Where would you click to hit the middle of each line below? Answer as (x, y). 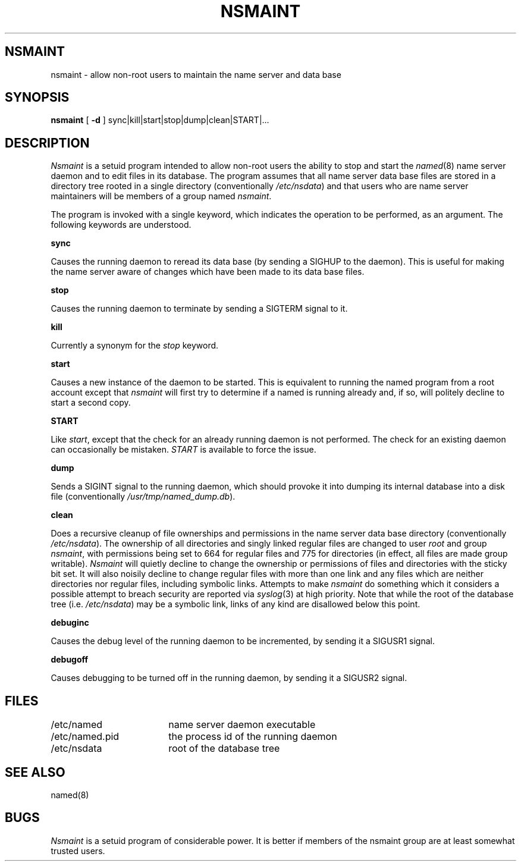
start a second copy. (91, 403)
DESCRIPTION (47, 143)
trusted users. (78, 851)
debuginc (70, 623)
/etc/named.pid (85, 737)
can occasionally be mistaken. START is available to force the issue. (183, 450)
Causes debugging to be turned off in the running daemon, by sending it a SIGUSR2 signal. (229, 678)
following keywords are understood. (121, 225)
